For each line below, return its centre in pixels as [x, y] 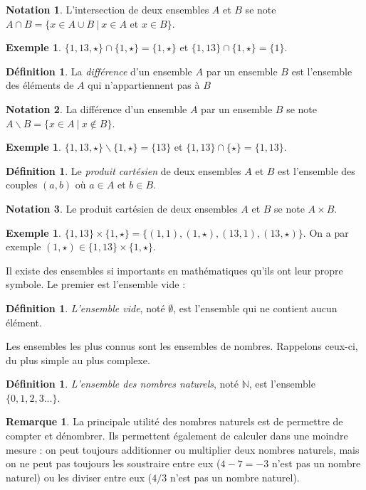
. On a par [326, 232]
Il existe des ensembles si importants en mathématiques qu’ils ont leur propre [174, 270]
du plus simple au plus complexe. [78, 359]
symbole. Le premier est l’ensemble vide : [96, 284]
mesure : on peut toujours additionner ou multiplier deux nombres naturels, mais [183, 449]
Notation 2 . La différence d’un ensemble [96, 108]
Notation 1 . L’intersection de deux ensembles [108, 9]
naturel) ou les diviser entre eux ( [79, 477]
